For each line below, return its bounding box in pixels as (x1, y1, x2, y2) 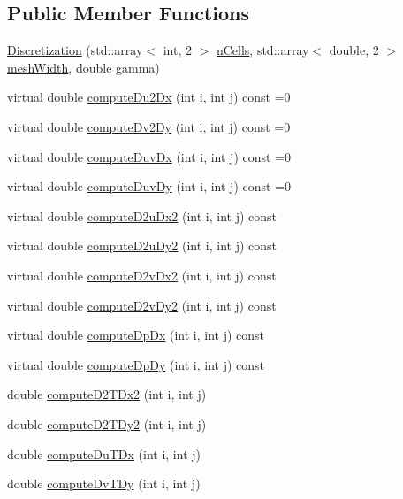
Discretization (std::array (7, 41, 143, 59)
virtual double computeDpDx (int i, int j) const (7, 326, 265, 344)
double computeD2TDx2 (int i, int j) (7, 385, 207, 403)
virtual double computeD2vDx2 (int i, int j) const (7, 265, 277, 284)
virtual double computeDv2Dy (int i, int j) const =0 (7, 117, 291, 135)
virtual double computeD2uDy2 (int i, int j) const (7, 236, 278, 255)
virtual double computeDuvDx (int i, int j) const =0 (7, 147, 292, 165)
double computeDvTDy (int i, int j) (7, 474, 201, 493)
